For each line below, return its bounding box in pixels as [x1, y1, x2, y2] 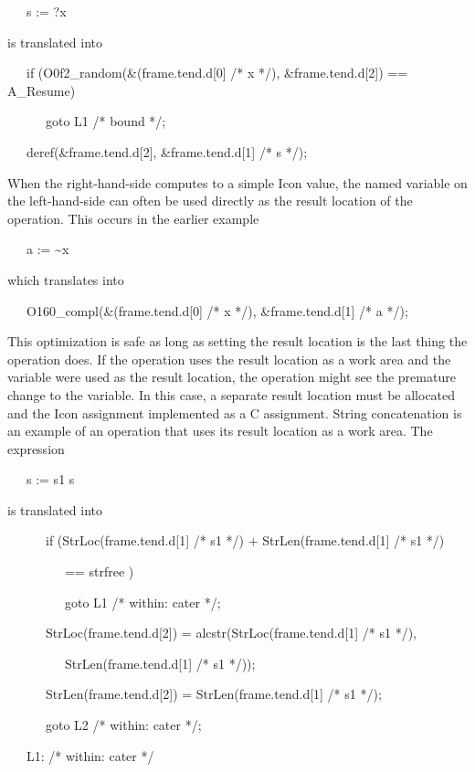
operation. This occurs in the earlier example [7, 208, 259, 227]
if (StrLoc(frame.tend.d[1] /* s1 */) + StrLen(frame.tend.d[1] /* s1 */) [45, 531, 445, 550]
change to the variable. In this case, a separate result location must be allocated [7, 385, 456, 404]
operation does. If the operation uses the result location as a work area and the [7, 349, 451, 368]
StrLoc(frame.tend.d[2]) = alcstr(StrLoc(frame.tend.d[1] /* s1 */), [45, 623, 417, 642]
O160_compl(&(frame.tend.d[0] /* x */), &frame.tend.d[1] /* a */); [26, 301, 408, 320]
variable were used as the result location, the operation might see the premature [7, 367, 456, 386]
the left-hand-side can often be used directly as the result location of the [7, 191, 413, 210]
